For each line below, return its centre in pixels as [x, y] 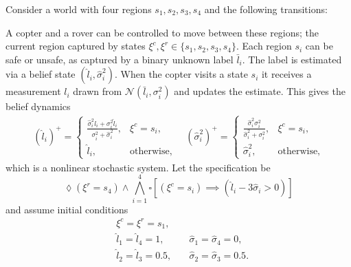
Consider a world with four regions [79, 9]
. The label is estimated [292, 59]
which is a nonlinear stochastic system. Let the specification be [138, 167]
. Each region [264, 46]
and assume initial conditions [67, 209]
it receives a [286, 74]
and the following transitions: [266, 9]
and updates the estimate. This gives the [260, 91]
